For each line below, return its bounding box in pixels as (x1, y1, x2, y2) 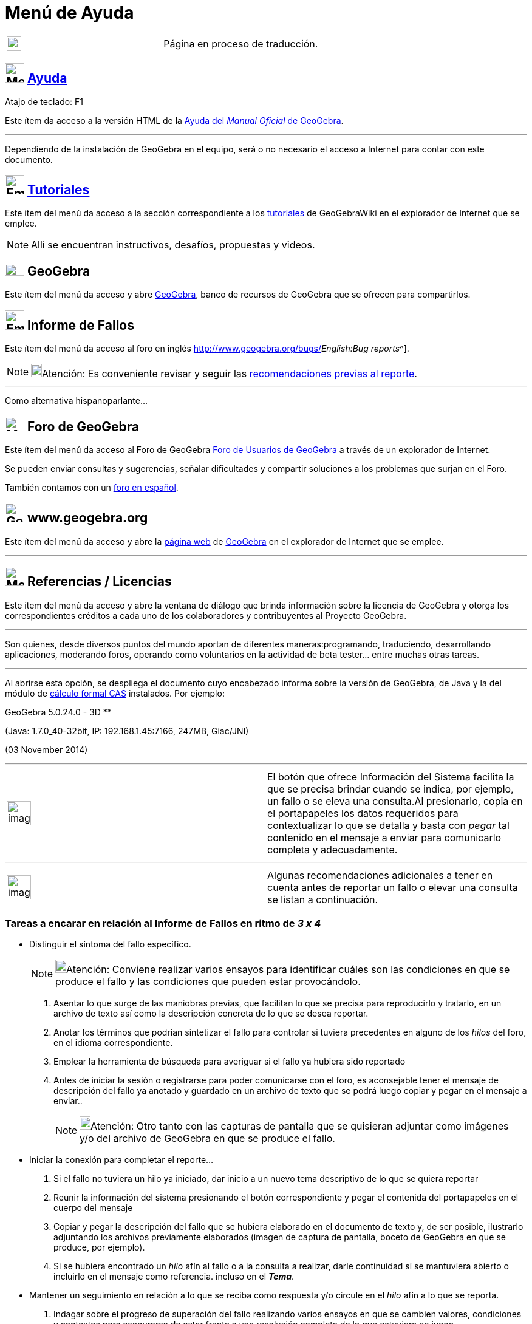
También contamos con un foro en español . (5, 482, 179, 493)
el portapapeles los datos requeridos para (267, 807, 459, 819)
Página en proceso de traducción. (163, 37, 318, 50)
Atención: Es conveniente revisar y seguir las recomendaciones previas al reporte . (42, 367, 417, 380)
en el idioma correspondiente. (53, 1037, 173, 1048)
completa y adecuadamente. (267, 843, 398, 856)
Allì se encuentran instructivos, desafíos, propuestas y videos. (31, 239, 315, 251)
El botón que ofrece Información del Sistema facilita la (267, 770, 514, 783)
